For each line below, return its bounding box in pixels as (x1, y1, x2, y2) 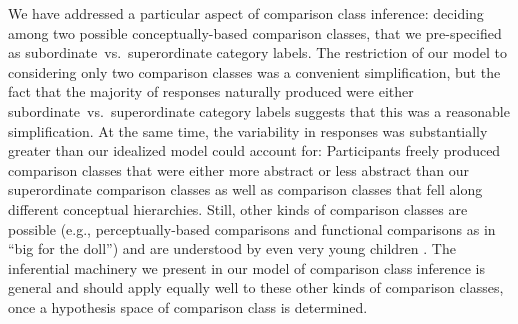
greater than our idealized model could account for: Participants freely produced (8, 140, 501, 161)
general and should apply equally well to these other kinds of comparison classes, (8, 277, 504, 298)
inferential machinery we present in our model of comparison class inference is (8, 257, 485, 278)
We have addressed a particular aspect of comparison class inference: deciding (8, 3, 484, 23)
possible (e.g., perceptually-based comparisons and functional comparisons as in (8, 218, 496, 239)
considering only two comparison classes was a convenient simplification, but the (8, 61, 501, 82)
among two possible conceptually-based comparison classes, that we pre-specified (8, 22, 502, 43)
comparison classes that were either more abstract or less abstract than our (8, 159, 469, 180)
